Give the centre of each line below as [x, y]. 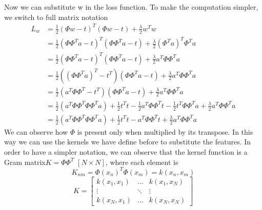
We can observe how [36, 131]
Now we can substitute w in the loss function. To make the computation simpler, [131, 7]
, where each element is [142, 162]
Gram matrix [25, 162]
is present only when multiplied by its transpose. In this [165, 131]
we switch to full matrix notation [56, 17]
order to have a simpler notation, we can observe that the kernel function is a [126, 151]
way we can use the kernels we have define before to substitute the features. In [128, 142]
